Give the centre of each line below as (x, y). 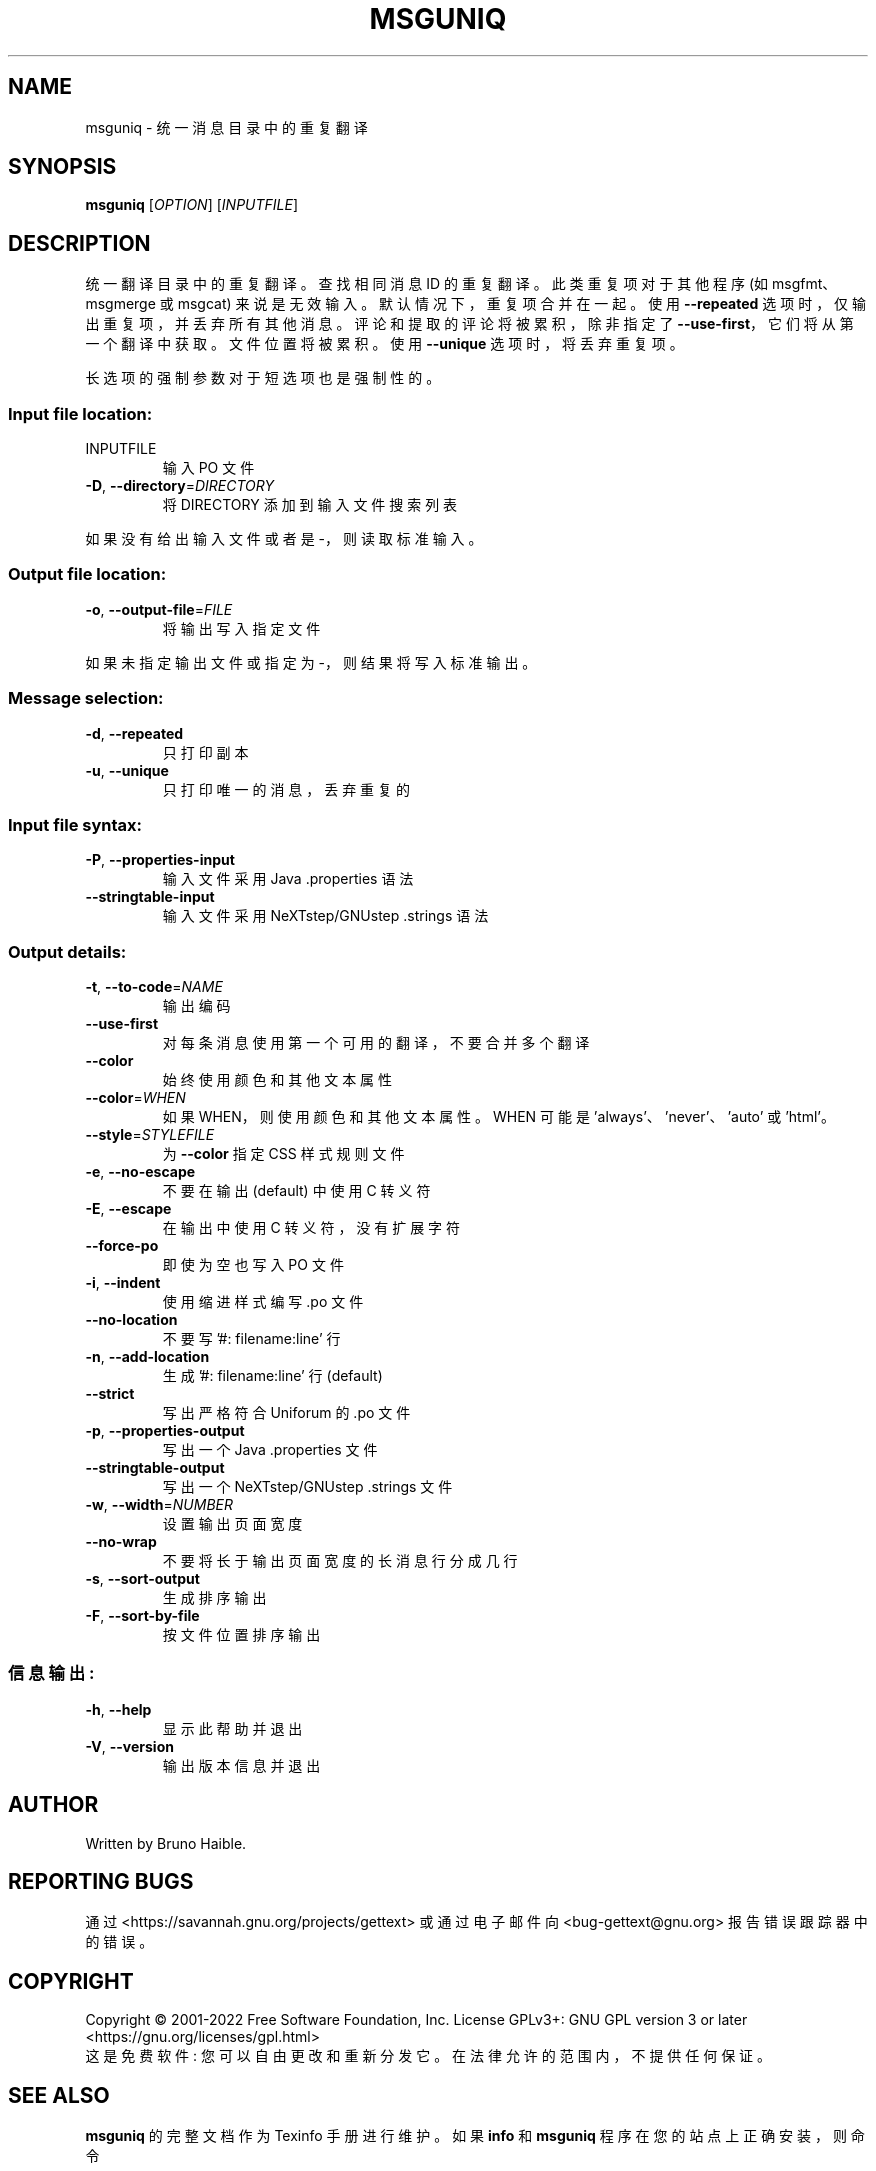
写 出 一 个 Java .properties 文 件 (270, 1450)
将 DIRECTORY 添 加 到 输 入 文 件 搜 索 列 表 (310, 505)
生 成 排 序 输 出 (214, 1598)
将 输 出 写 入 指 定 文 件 (241, 628)
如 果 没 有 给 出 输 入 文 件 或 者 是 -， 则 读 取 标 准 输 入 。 (284, 539)
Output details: (67, 951)
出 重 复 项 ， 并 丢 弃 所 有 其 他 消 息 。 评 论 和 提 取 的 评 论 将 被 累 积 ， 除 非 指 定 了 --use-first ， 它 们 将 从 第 (469, 324)
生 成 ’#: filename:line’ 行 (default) (272, 1376)
